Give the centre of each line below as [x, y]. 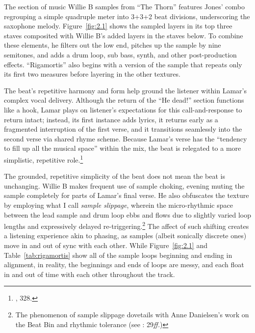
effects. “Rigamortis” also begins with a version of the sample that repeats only [123, 64]
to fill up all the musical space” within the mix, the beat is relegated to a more [123, 148]
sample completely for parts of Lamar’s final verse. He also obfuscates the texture [127, 195]
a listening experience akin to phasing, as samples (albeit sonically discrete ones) [125, 236]
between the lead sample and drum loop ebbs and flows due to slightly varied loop [127, 214]
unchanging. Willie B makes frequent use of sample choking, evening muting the [124, 185]
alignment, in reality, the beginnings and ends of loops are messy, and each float [124, 264]
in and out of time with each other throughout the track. [89, 274]
